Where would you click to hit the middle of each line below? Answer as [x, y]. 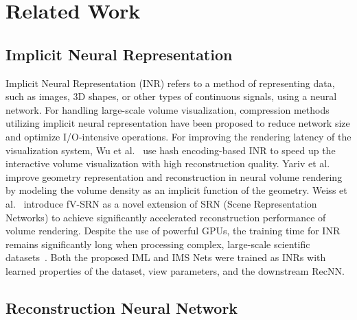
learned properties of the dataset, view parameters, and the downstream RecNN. [175, 270]
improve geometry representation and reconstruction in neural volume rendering [174, 176]
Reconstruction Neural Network [122, 307]
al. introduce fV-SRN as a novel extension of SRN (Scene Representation [161, 203]
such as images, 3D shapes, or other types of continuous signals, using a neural [171, 96]
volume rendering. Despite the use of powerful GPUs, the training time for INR [173, 231]
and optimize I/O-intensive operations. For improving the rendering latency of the [178, 136]
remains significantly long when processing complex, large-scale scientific [158, 244]
